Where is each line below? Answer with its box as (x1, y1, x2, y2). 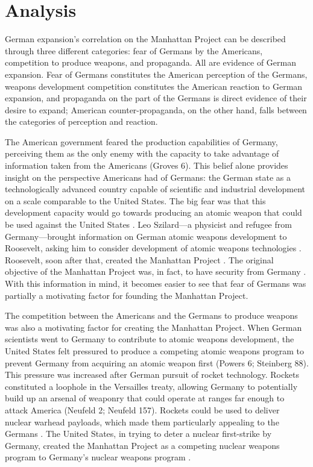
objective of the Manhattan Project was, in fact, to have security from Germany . (5, 265, 306, 278)
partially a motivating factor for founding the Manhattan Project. (5, 289, 248, 301)
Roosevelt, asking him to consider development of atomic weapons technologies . (5, 242, 302, 254)
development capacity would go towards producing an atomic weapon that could (5, 206, 302, 219)
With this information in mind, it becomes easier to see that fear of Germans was (5, 277, 306, 289)
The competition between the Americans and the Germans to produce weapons (5, 309, 298, 322)
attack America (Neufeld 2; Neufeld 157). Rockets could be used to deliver (5, 403, 280, 416)
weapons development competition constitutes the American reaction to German (5, 80, 303, 92)
